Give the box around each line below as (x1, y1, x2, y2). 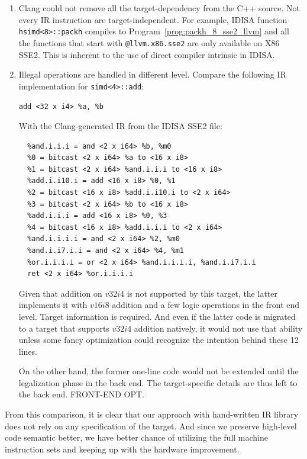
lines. (18, 345, 37, 357)
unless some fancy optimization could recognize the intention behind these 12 (18, 333, 299, 346)
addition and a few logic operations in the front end (112, 298, 300, 311)
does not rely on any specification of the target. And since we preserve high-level (5, 419, 297, 432)
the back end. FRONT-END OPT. (18, 388, 144, 400)
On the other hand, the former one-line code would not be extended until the (18, 365, 299, 377)
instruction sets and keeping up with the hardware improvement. (5, 442, 240, 455)
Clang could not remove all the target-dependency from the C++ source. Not (18, 2, 300, 14)
